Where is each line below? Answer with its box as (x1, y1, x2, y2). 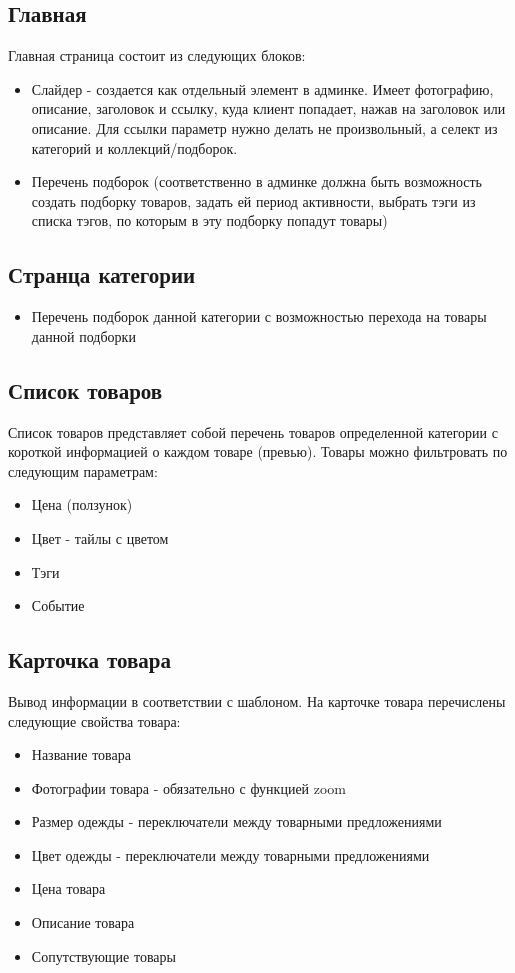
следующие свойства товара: (8, 710, 181, 731)
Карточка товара (8, 644, 172, 675)
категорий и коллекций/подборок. (31, 137, 238, 158)
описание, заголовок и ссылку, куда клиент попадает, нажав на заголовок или (31, 98, 506, 119)
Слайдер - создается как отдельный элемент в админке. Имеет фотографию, (31, 78, 494, 99)
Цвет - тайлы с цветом (31, 527, 169, 548)
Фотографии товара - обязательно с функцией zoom (31, 777, 347, 798)
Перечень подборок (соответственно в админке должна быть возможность (31, 171, 482, 192)
